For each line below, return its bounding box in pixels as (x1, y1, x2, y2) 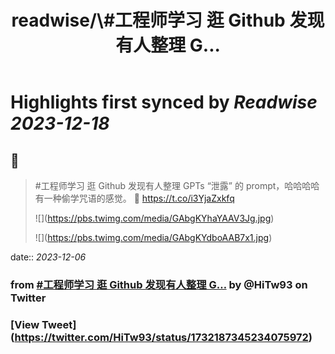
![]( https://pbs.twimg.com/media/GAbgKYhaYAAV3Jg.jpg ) (34, 212, 275, 224)
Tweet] (41, 317, 77, 331)
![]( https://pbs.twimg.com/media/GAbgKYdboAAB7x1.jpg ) (34, 232, 273, 243)
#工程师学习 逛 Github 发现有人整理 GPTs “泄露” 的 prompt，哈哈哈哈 (34, 180, 320, 191)
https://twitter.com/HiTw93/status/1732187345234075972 (14, 330, 309, 344)
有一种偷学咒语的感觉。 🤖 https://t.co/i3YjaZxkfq (34, 192, 235, 204)
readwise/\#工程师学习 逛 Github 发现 (11, 9, 325, 32)
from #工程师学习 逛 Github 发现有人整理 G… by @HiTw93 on (10, 277, 308, 291)
